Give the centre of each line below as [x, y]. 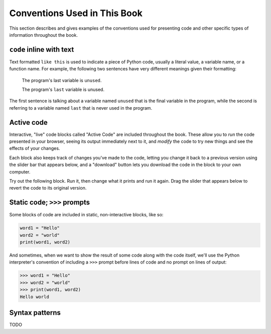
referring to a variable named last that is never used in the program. [81, 108]
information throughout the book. [43, 35]
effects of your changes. [35, 148]
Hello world [35, 297]
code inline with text [42, 50]
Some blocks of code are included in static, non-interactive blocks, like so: [86, 215]
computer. [20, 172]
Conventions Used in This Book [76, 13]
